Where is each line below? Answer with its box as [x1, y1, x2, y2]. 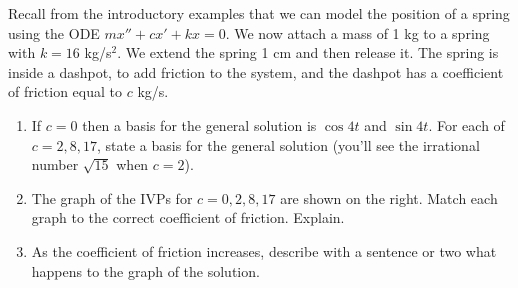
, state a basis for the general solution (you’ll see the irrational [96, 134, 480, 155]
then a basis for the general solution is [82, 114, 317, 135]
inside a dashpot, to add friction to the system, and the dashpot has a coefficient [8, 61, 504, 82]
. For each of [428, 114, 505, 135]
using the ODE [8, 22, 100, 43]
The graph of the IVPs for [31, 187, 193, 208]
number [31, 154, 79, 175]
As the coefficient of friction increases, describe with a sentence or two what [31, 240, 497, 261]
